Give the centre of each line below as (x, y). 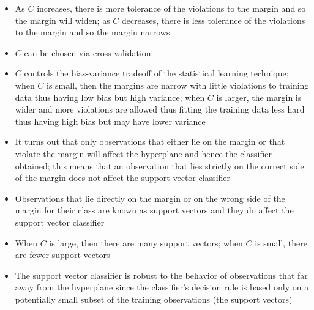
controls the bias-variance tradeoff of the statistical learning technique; (156, 73)
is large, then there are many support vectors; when (146, 242)
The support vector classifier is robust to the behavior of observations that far (161, 275)
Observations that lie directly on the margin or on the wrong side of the (150, 198)
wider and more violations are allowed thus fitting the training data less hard (160, 109)
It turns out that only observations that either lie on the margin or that (150, 142)
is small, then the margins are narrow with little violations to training (178, 85)
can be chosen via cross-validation (88, 52)
